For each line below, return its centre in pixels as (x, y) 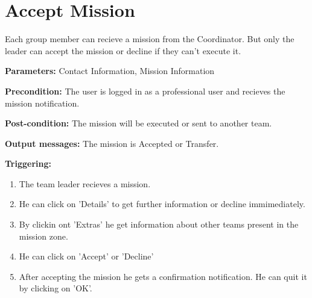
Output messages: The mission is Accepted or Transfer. (112, 143)
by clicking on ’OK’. (56, 288)
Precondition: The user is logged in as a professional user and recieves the (145, 91)
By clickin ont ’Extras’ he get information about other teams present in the (159, 224)
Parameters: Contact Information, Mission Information (110, 71)
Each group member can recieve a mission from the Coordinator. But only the (150, 39)
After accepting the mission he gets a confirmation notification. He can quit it (163, 276)
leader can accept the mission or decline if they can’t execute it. (123, 50)
